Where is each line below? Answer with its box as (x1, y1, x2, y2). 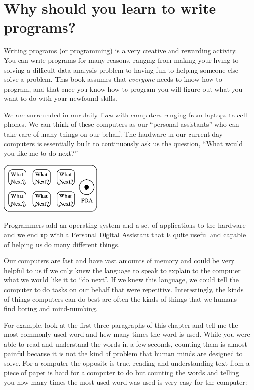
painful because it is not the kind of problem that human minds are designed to (4, 348, 243, 358)
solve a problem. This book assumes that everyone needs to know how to (4, 74, 222, 84)
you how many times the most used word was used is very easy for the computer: (4, 377, 247, 387)
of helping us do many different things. (4, 239, 120, 249)
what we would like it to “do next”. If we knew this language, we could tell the (4, 274, 239, 285)
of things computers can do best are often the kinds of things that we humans (4, 293, 237, 304)
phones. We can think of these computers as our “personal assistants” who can (4, 119, 239, 129)
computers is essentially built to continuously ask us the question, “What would (4, 138, 243, 148)
